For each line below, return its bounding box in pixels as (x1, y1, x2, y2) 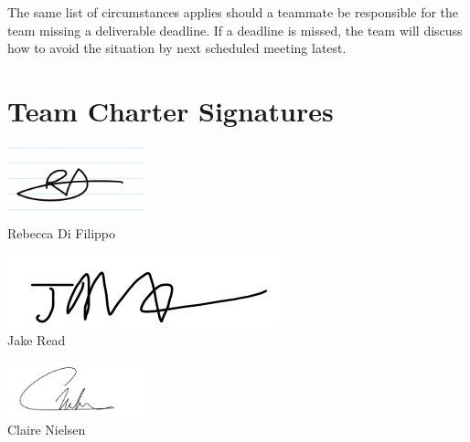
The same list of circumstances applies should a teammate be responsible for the (7, 3, 459, 21)
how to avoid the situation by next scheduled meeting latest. (7, 38, 347, 58)
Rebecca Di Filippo (7, 223, 116, 242)
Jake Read (7, 330, 66, 349)
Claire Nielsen (7, 419, 86, 438)
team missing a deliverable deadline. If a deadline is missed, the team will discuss (7, 20, 463, 39)
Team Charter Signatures (7, 91, 334, 129)
